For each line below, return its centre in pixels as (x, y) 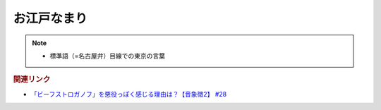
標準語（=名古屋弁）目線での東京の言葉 (108, 56)
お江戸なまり (50, 18)
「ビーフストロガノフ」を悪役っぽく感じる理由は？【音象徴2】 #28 (129, 94)
